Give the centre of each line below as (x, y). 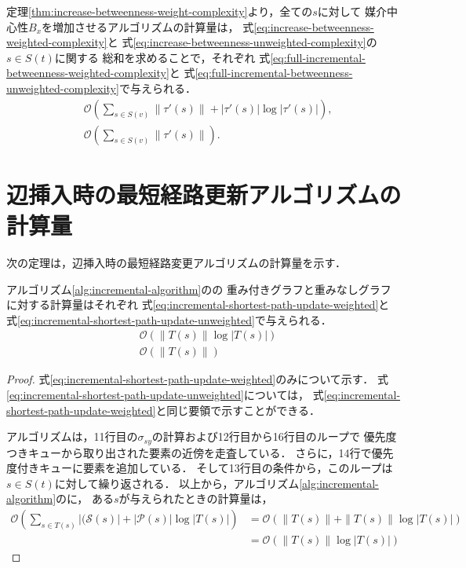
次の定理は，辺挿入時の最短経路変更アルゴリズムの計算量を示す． (177, 262)
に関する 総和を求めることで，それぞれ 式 (162, 57)
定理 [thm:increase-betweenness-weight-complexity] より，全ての (160, 11)
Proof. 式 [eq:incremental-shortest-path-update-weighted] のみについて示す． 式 (197, 379)
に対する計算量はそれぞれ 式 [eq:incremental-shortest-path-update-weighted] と (198, 304)
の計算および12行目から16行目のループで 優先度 (274, 436)
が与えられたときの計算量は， (196, 498)
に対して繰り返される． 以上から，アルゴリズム (177, 483)
